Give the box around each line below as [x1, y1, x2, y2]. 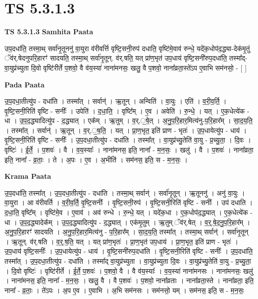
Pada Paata [4, 79, 45, 89]
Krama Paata [4, 171, 51, 181]
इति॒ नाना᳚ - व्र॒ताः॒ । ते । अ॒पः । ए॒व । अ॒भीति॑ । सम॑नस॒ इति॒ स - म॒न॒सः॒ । [4, 154, 188, 164]
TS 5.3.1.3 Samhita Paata [4, 26, 94, 37]
